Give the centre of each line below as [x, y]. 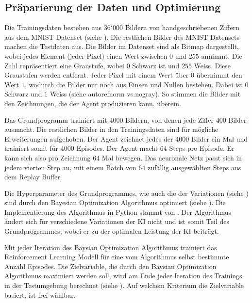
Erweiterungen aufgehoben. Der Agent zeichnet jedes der [89, 138]
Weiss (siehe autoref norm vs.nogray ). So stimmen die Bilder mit [145, 94]
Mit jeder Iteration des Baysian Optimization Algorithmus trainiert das [111, 247]
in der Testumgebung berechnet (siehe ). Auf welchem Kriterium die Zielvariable [124, 285]
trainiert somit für [32, 148]
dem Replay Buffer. [33, 177]
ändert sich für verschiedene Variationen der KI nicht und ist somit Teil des [117, 221]
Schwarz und [23, 94]
